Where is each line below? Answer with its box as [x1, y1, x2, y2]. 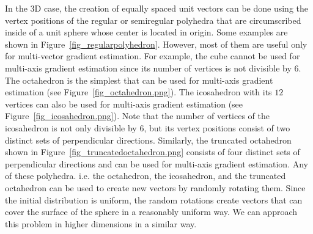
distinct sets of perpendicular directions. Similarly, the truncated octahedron [5, 133, 292, 146]
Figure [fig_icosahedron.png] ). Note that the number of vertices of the [5, 109, 270, 122]
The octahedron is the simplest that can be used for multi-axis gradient [5, 73, 273, 86]
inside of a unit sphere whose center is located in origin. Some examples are [5, 26, 288, 38]
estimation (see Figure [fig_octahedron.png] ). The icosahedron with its [5, 86, 272, 98]
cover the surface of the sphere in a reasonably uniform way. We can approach [5, 205, 298, 218]
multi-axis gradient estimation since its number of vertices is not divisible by [5, 61, 292, 74]
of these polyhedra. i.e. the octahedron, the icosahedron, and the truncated [5, 169, 286, 182]
